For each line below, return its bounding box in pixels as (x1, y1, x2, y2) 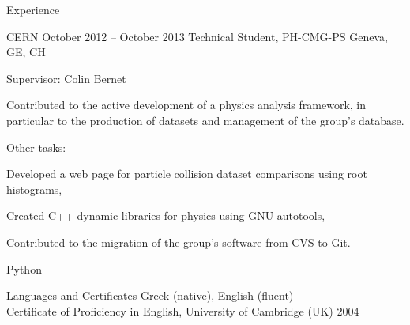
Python (6, 260, 42, 277)
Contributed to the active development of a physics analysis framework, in (6, 96, 367, 113)
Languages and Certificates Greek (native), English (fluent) (6, 287, 294, 304)
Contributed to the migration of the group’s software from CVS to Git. (6, 233, 351, 250)
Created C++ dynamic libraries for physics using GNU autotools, (6, 207, 325, 224)
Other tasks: (6, 138, 66, 155)
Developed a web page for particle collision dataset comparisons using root (6, 165, 367, 182)
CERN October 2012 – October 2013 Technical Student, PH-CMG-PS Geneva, (6, 28, 388, 44)
